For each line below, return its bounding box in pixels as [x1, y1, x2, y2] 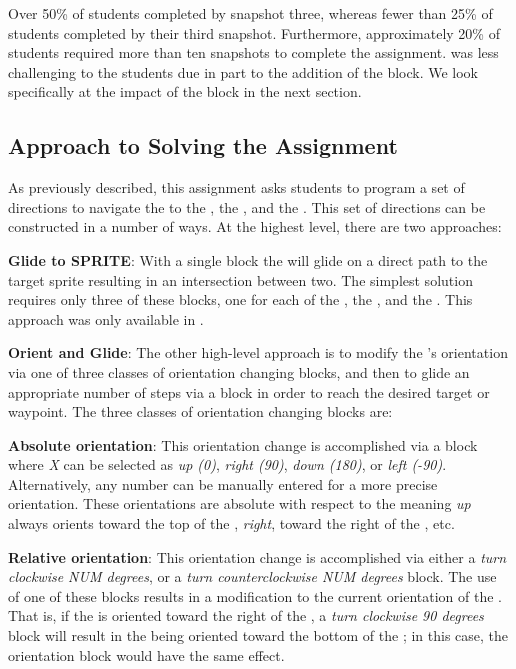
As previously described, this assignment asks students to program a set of [8, 177, 465, 198]
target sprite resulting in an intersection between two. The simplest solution [8, 269, 473, 290]
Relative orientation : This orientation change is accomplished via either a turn [8, 546, 507, 567]
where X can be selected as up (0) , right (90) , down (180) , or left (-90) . [8, 454, 447, 475]
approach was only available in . [8, 308, 204, 329]
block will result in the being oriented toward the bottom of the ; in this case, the [8, 625, 509, 646]
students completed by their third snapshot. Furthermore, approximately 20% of [8, 22, 500, 43]
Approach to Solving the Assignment [8, 130, 398, 161]
